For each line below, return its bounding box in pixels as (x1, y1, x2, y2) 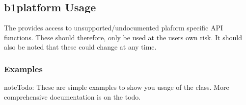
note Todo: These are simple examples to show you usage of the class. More (4, 82, 229, 92)
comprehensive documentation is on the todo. (4, 91, 141, 102)
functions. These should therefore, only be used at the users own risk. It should (4, 32, 242, 42)
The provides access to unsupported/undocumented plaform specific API (4, 23, 223, 33)
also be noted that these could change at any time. (4, 42, 157, 52)
